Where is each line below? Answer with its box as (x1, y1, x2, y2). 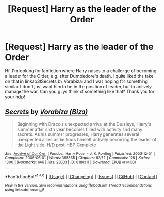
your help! (5, 94, 25, 100)
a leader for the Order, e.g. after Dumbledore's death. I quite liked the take (5, 73, 154, 79)
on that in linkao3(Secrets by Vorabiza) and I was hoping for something (5, 78, 148, 84)
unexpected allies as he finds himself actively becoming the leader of (17, 136, 157, 142)
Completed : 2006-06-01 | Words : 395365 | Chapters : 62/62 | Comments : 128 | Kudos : (5, 155, 150, 160)
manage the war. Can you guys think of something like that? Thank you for (5, 88, 155, 94)
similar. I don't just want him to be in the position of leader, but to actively (5, 83, 152, 89)
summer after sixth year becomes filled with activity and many (17, 126, 143, 132)
